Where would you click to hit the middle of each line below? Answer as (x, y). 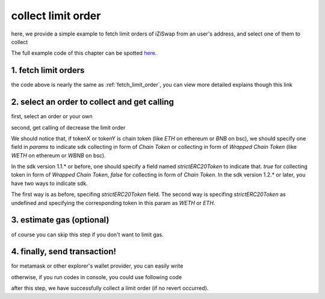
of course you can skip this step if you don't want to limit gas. (87, 234)
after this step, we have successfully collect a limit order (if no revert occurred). (110, 288)
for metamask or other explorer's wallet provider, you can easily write (97, 266)
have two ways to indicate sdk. (49, 183)
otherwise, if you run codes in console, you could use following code (97, 277)
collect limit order (56, 16)
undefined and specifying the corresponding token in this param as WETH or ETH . (113, 203)
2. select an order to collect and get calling (93, 102)
